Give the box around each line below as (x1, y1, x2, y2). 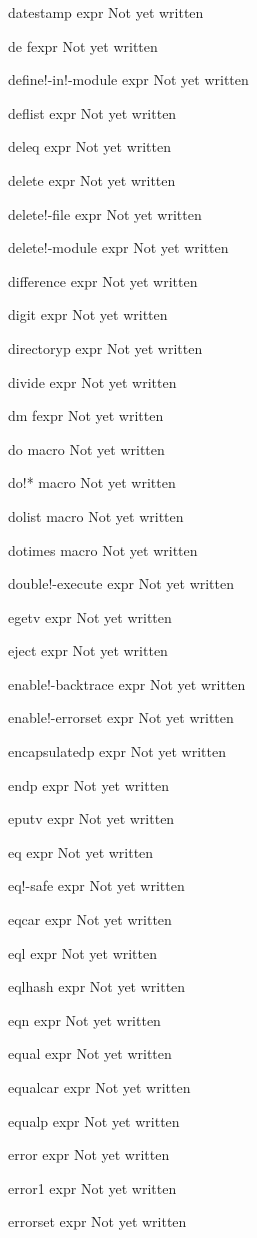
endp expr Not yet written (8, 774, 170, 795)
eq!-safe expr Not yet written (8, 875, 185, 896)
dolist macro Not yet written (8, 505, 184, 526)
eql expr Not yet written (8, 942, 158, 963)
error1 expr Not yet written (8, 1177, 177, 1198)
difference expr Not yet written (8, 270, 198, 291)
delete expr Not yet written (8, 169, 176, 190)
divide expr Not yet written (8, 371, 177, 392)
